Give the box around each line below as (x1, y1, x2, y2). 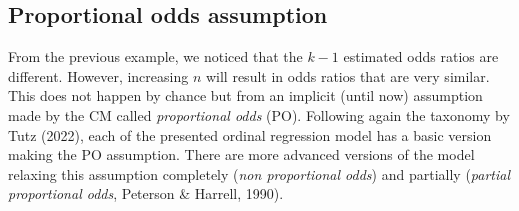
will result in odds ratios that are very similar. (205, 65, 490, 86)
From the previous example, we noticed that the (8, 46, 303, 67)
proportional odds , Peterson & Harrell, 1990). (8, 183, 284, 204)
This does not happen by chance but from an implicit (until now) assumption (8, 85, 483, 106)
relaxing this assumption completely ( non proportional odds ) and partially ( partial (8, 163, 511, 184)
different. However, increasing (8, 65, 189, 86)
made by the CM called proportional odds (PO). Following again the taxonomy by (8, 104, 510, 125)
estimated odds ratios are (343, 46, 499, 67)
